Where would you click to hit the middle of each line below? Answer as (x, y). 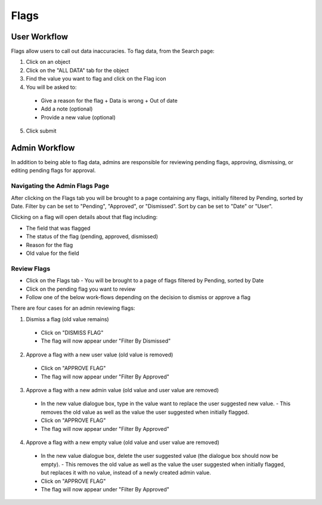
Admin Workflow (43, 148)
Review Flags (31, 269)
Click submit (41, 131)
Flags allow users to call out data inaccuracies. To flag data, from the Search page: (113, 51)
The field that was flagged (58, 228)
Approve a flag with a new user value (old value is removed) (100, 355)
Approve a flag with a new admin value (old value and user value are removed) (122, 390)
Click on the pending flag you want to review (81, 289)
